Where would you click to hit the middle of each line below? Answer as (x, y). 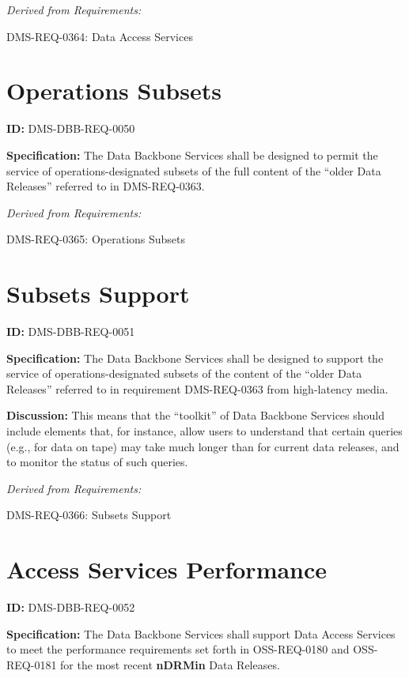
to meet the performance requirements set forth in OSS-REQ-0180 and (178, 649)
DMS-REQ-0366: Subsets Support (89, 515)
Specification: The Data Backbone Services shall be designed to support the (195, 358)
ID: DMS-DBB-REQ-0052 (71, 607)
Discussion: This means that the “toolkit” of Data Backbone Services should (196, 415)
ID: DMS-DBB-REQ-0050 (71, 128)
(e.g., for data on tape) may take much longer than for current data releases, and (203, 446)
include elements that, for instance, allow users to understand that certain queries (204, 430)
